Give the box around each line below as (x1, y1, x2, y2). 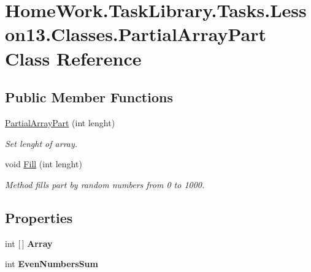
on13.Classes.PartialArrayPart (5, 21, 267, 47)
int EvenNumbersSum (5, 257, 98, 270)
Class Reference (5, 45, 142, 70)
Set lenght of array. (5, 137, 78, 149)
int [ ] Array (5, 236, 53, 249)
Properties (5, 208, 73, 227)
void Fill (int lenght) (5, 157, 82, 170)
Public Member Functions (5, 88, 173, 107)
